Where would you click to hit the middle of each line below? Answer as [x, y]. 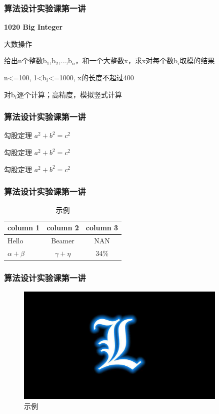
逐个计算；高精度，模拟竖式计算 [69, 94]
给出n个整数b [25, 60]
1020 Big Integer [33, 27]
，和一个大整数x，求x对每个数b [126, 60]
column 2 [63, 227]
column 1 [24, 227]
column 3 [102, 227]
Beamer [63, 240]
